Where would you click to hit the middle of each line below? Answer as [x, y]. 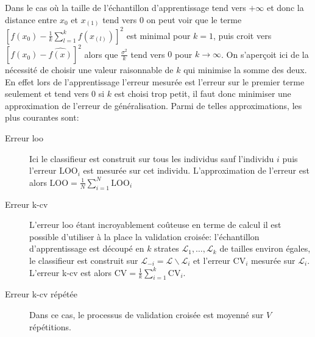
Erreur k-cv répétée [41, 294]
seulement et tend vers [47, 94]
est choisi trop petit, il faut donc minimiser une [203, 94]
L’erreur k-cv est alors [71, 272]
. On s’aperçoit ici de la [265, 54]
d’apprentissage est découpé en [87, 248]
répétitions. [50, 326]
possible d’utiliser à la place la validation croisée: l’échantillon [144, 236]
